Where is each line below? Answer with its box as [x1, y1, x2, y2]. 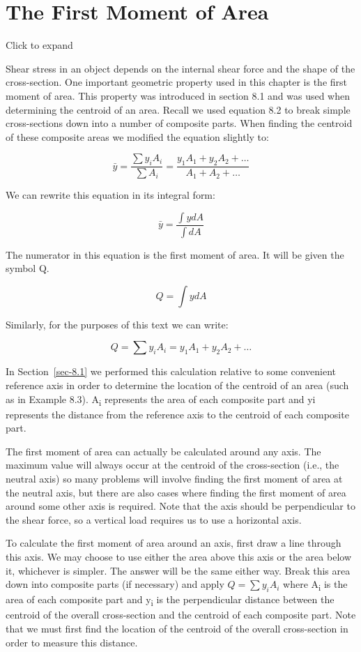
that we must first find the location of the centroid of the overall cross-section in [6, 621, 348, 636]
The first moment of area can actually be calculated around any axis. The [6, 443, 321, 458]
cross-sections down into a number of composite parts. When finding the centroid [6, 116, 353, 130]
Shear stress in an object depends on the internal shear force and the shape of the [6, 61, 355, 75]
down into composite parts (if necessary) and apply [6, 577, 224, 591]
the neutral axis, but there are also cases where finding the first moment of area [6, 485, 346, 499]
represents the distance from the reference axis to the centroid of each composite [6, 407, 349, 421]
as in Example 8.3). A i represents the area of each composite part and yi [6, 391, 316, 408]
